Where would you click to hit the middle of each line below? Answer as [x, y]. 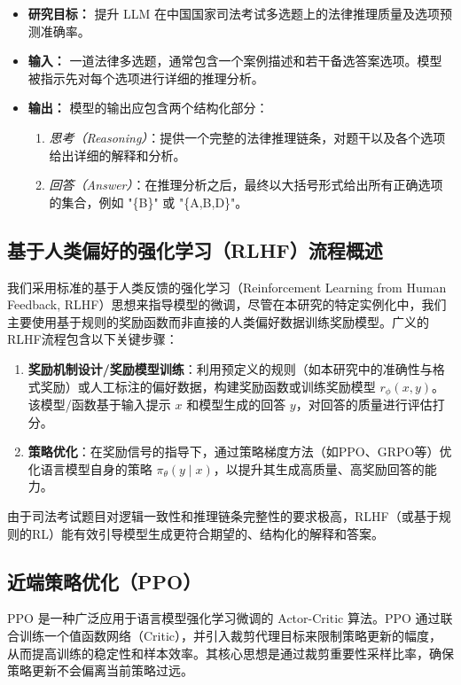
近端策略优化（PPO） [105, 581]
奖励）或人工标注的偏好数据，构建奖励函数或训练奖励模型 [208, 386]
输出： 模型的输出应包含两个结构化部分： [148, 108]
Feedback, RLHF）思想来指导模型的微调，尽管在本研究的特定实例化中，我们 [227, 304]
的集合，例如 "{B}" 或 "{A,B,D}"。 [148, 202]
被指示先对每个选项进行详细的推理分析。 [146, 78]
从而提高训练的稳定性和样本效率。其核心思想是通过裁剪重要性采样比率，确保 [230, 653]
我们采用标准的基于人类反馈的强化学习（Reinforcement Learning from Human [227, 287]
